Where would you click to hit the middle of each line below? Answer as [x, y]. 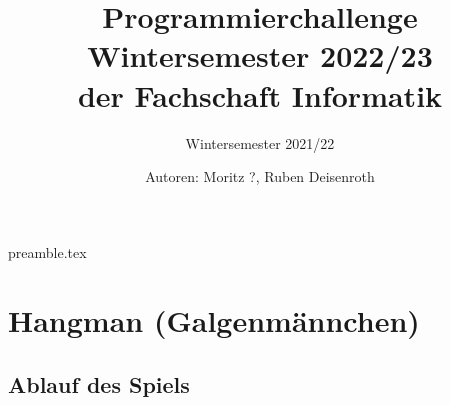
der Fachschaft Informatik [260, 94]
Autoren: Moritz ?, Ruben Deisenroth [260, 176]
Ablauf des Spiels [99, 384]
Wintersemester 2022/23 [260, 55]
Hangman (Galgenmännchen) [214, 320]
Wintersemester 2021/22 [260, 142]
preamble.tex [47, 251]
